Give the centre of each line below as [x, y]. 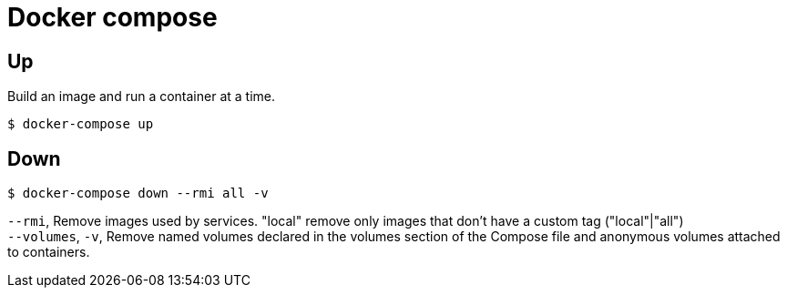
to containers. [49, 252]
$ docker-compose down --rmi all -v [138, 193]
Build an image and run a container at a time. [142, 97]
